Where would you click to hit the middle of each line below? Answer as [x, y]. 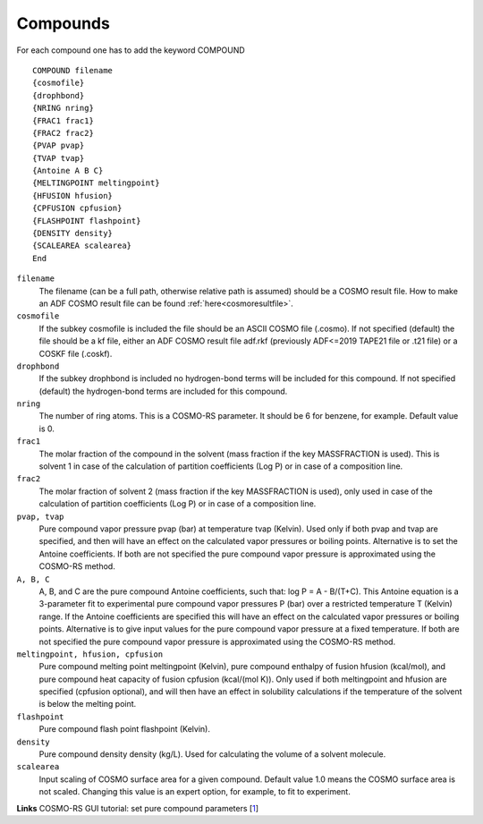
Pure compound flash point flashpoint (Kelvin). [124, 729]
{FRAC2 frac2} [63, 133]
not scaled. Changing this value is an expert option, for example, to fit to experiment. [195, 792]
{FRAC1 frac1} [63, 120]
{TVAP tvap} [59, 158]
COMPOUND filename [73, 70]
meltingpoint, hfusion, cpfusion [90, 654]
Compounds [64, 23]
